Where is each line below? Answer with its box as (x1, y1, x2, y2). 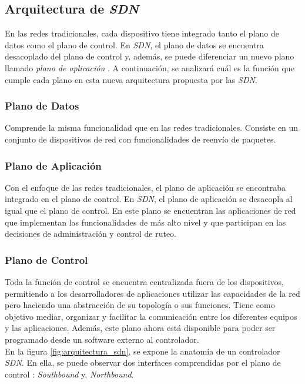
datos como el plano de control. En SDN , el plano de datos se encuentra (5, 38, 264, 51)
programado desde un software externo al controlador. (5, 333, 199, 345)
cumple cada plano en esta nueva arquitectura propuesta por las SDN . (5, 73, 257, 85)
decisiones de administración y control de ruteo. (5, 227, 177, 240)
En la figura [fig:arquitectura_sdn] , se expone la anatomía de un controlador (5, 345, 280, 357)
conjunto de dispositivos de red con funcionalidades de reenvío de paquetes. (5, 133, 276, 145)
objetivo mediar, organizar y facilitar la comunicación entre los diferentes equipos (5, 310, 297, 322)
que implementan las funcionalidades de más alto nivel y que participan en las (5, 216, 286, 228)
